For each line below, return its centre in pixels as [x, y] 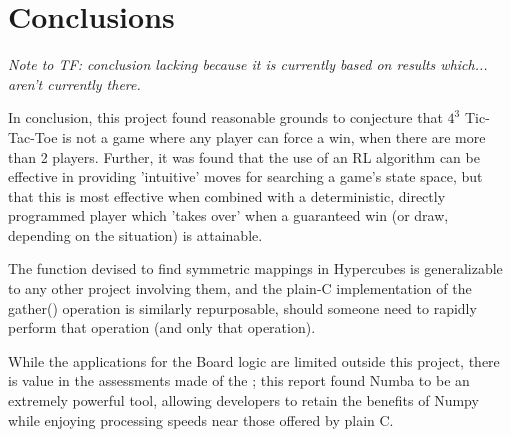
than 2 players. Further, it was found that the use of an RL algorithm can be [244, 156]
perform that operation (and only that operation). [162, 327]
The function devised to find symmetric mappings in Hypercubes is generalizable [255, 268]
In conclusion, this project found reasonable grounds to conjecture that [225, 117]
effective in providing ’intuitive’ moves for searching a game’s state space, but [245, 176]
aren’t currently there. [74, 83]
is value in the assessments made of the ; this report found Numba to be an [239, 380]
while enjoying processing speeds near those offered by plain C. [201, 419]
